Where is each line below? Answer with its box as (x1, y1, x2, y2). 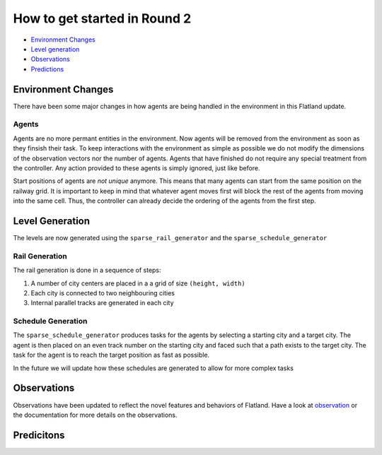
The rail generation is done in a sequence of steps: (13, 266, 162, 275)
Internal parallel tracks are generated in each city (30, 299, 174, 307)
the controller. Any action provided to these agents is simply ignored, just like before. (13, 163, 261, 172)
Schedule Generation (13, 317, 88, 326)
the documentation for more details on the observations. (13, 410, 178, 419)
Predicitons (13, 429, 65, 441)
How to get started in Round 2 (13, 11, 192, 26)
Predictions (30, 64, 64, 73)
